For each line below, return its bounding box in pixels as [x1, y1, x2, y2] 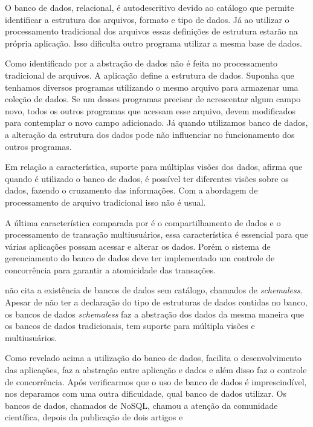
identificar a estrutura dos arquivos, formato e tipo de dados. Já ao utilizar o [5, 13, 289, 25]
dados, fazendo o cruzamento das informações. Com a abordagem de [5, 184, 258, 197]
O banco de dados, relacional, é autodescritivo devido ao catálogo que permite [5, 1, 294, 13]
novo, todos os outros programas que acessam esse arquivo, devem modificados [5, 104, 296, 117]
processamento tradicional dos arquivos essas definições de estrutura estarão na [5, 25, 298, 37]
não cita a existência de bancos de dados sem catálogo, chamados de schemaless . [5, 284, 303, 296]
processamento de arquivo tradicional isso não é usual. [5, 195, 206, 208]
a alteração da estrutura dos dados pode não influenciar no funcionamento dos [5, 128, 295, 140]
